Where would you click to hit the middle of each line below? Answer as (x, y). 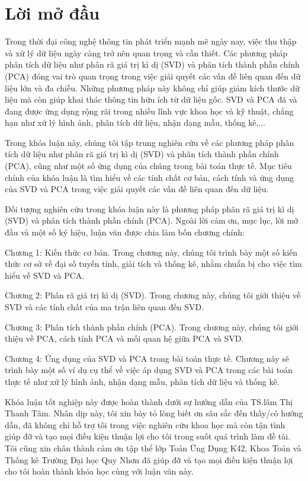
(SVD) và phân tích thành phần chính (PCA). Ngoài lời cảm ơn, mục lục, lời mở (152, 220)
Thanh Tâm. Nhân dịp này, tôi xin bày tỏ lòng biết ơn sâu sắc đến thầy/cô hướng (154, 413)
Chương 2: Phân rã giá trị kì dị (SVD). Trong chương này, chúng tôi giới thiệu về (153, 295)
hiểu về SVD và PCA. (45, 275)
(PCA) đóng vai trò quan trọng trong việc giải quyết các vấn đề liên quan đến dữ (153, 76)
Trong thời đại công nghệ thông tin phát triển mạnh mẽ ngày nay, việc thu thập (151, 41)
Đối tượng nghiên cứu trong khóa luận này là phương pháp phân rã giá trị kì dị (150, 208)
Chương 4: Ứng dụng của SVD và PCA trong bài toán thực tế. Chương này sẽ (147, 358)
